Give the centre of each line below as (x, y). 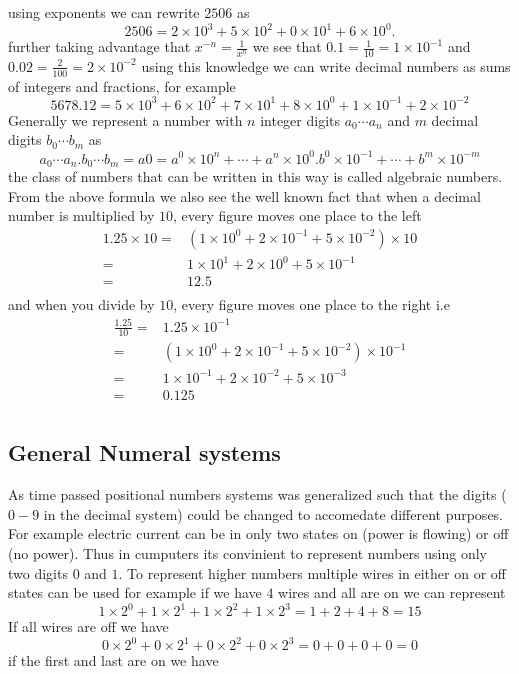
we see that (287, 46)
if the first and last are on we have (113, 660)
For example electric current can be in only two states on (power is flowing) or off (258, 533)
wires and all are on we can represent (392, 592)
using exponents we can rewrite (104, 12)
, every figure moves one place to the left (297, 215)
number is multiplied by (81, 215)
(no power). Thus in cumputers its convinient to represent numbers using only (247, 552)
